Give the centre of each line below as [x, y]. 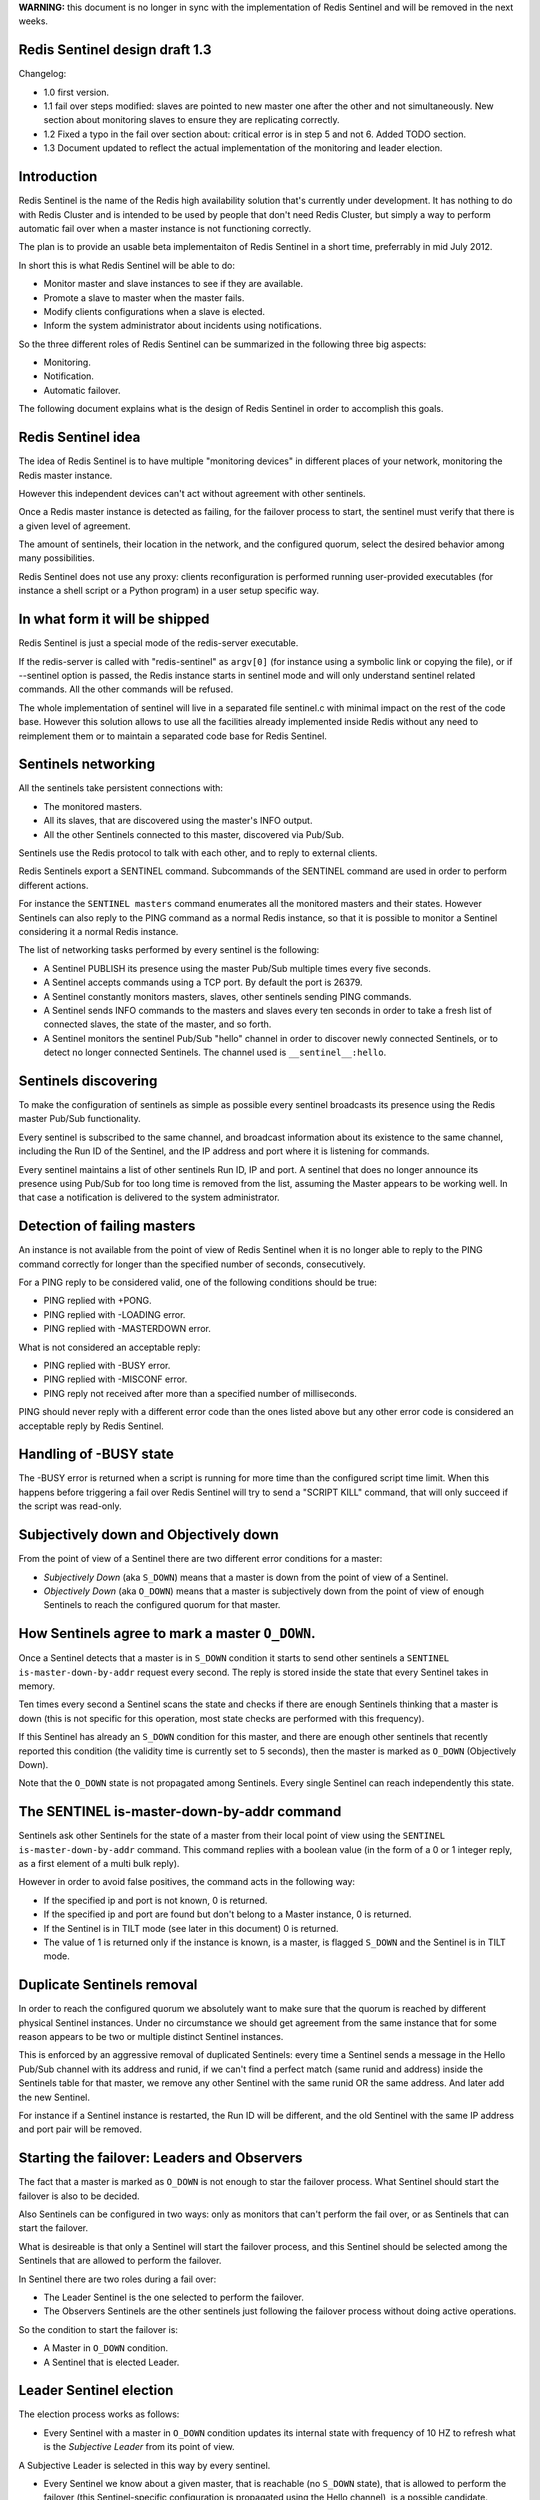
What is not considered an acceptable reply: [109, 1347]
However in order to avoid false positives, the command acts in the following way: [186, 1882]
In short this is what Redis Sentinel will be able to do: [126, 265]
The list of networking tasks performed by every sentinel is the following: [169, 950]
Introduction [58, 176]
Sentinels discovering [88, 1080]
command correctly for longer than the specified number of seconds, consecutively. [192, 1264]
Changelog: [42, 74]
